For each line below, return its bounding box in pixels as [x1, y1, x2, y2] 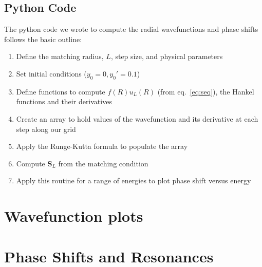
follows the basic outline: [4, 33, 82, 44]
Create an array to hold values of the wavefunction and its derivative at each [16, 113, 258, 124]
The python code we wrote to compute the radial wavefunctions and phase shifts [4, 24, 258, 34]
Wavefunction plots [4, 205, 143, 226]
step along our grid [16, 123, 76, 134]
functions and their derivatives [16, 96, 112, 107]
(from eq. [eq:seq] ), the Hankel [157, 86, 254, 97]
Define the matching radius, [16, 51, 104, 62]
